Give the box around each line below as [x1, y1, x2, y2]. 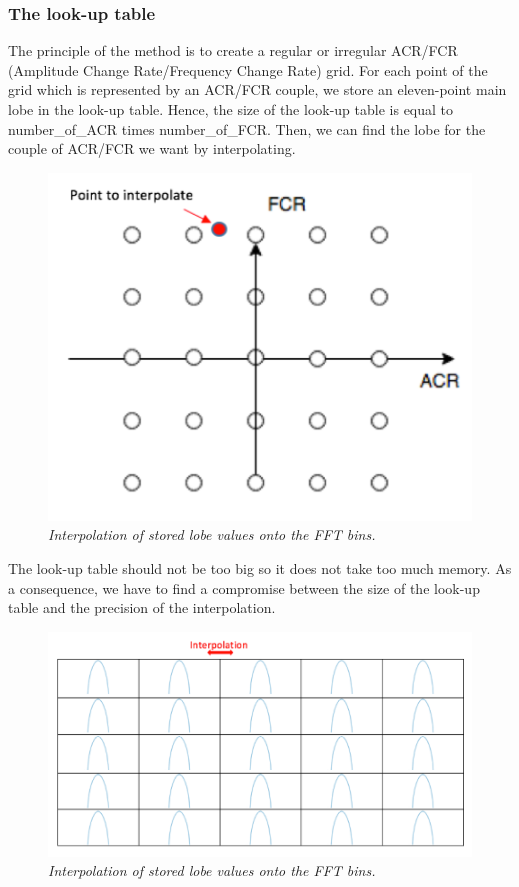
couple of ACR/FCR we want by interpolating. [8, 138, 296, 159]
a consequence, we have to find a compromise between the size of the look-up [8, 577, 480, 598]
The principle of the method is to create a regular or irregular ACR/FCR [8, 40, 458, 61]
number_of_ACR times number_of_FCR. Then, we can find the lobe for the [8, 118, 486, 139]
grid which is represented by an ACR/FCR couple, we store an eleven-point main [8, 79, 507, 100]
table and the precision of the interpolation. [8, 597, 276, 618]
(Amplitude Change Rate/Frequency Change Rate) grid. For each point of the [8, 59, 488, 80]
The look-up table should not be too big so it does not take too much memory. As [8, 558, 512, 579]
